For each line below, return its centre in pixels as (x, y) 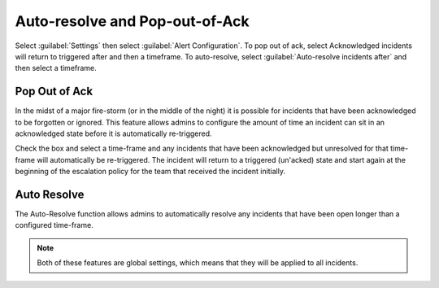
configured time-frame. (54, 225)
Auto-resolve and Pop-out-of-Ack (132, 21)
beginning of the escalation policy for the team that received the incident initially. (150, 172)
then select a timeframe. (56, 68)
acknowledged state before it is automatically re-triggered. (113, 133)
